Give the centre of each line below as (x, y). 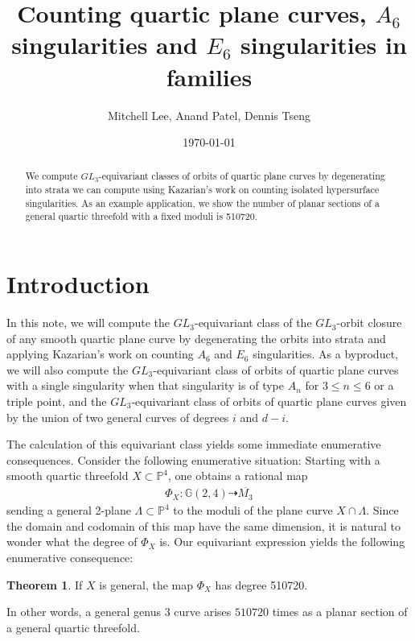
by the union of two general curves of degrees (118, 417)
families (209, 76)
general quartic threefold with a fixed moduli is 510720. (142, 216)
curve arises (203, 612)
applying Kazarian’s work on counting (100, 354)
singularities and (105, 45)
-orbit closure (369, 323)
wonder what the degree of (72, 542)
